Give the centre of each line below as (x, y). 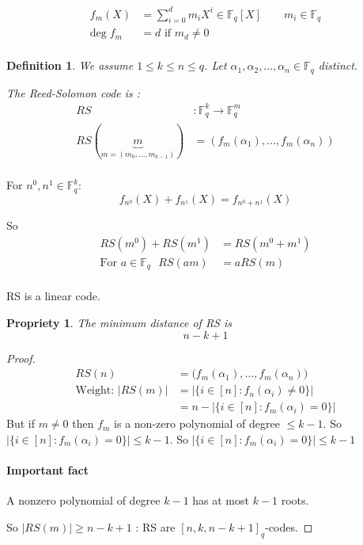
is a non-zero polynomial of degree (197, 423)
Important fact (47, 470)
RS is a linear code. (53, 296)
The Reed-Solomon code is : (74, 92)
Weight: (95, 391)
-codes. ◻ (289, 526)
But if (21, 423)
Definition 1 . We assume (70, 65)
